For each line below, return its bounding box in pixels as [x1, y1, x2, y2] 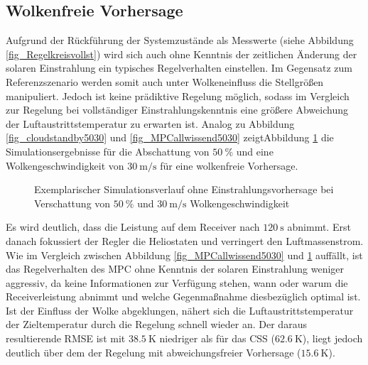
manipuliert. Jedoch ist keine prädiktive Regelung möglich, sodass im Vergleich [6, 88, 350, 103]
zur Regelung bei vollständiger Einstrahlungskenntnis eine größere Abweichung [6, 102, 348, 117]
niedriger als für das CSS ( [159, 331, 275, 346]
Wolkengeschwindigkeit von [6, 158, 124, 173]
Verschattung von [34, 195, 111, 210]
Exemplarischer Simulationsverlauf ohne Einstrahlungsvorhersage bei [34, 182, 334, 197]
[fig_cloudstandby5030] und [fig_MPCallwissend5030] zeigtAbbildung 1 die [6, 130, 334, 145]
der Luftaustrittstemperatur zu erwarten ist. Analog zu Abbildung [6, 116, 295, 131]
